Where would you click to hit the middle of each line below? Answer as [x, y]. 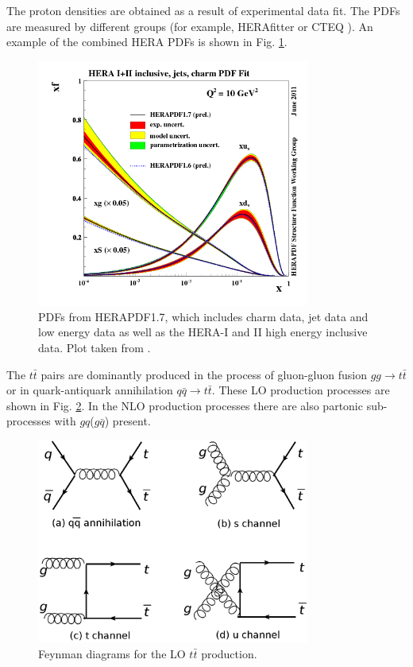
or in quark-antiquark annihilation [90, 390]
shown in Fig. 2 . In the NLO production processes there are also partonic [185, 405]
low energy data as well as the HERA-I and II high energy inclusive [203, 332]
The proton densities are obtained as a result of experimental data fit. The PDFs [203, 10]
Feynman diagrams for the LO [112, 653]
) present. [127, 421]
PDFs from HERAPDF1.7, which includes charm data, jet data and [203, 316]
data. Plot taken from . [95, 348]
